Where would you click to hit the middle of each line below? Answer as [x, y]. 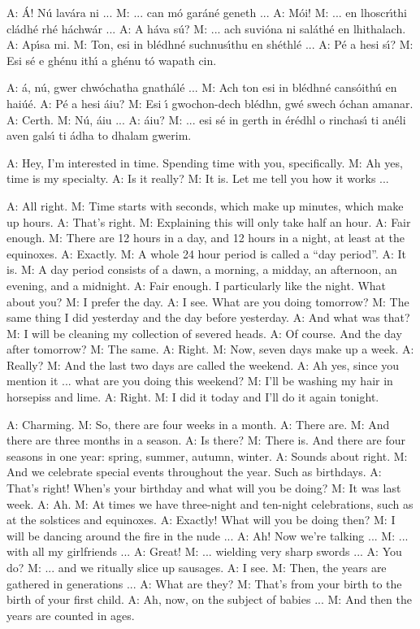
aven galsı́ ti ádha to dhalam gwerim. [99, 135]
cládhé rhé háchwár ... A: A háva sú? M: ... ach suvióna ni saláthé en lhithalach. [206, 28]
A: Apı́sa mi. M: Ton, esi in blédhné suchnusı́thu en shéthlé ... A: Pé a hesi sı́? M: [210, 44]
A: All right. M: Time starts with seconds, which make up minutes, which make [205, 205]
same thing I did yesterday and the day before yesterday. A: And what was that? [208, 317]
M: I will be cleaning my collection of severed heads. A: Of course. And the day [204, 333]
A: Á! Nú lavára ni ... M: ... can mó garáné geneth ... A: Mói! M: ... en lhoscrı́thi [207, 12]
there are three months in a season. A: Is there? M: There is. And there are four [206, 440]
